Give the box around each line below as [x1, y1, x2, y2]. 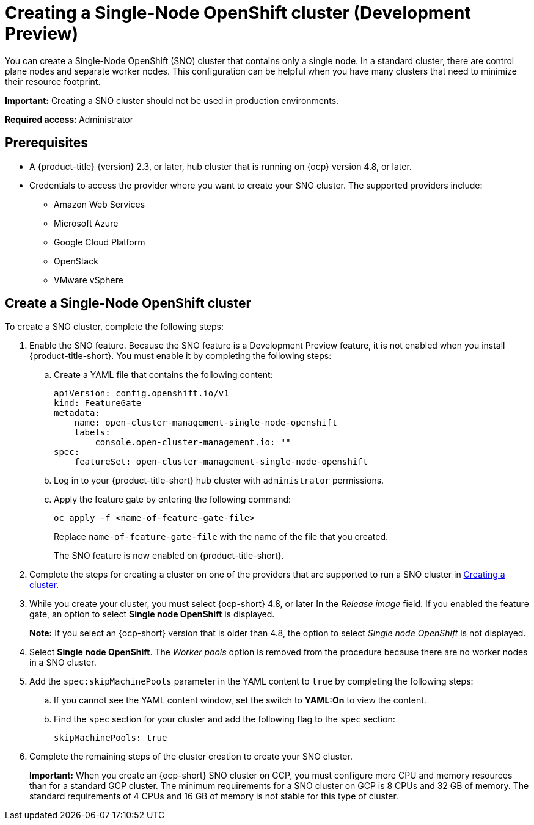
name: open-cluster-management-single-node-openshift [74, 418, 337, 428]
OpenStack [54, 255, 98, 266]
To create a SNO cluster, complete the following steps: [5, 321, 224, 332]
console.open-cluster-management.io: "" [95, 437, 291, 448]
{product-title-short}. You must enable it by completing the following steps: [29, 351, 332, 362]
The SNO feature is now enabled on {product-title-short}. [54, 550, 284, 561]
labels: [74, 427, 111, 438]
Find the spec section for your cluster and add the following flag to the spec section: [54, 714, 395, 725]
